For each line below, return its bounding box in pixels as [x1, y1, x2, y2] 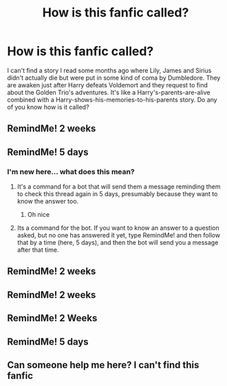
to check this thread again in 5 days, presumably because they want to [17, 190, 218, 198]
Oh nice [27, 211, 50, 219]
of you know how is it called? [7, 103, 89, 111]
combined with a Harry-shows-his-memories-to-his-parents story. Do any [7, 95, 218, 104]
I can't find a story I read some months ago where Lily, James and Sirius [7, 66, 212, 74]
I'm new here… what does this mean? [7, 167, 136, 176]
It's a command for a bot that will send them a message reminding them [17, 182, 221, 191]
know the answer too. [17, 197, 79, 206]
